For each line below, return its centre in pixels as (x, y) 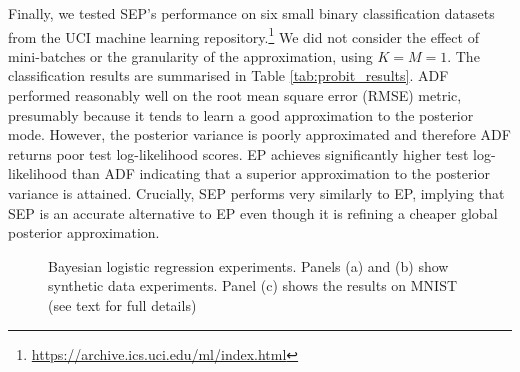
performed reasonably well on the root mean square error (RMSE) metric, (235, 95)
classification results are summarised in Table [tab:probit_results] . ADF (228, 75)
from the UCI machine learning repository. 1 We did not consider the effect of (243, 35)
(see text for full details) (122, 304)
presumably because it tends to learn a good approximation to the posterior (241, 114)
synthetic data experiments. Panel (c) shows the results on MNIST (253, 285)
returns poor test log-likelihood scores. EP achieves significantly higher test (238, 153)
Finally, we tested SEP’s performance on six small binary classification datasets (251, 13)
